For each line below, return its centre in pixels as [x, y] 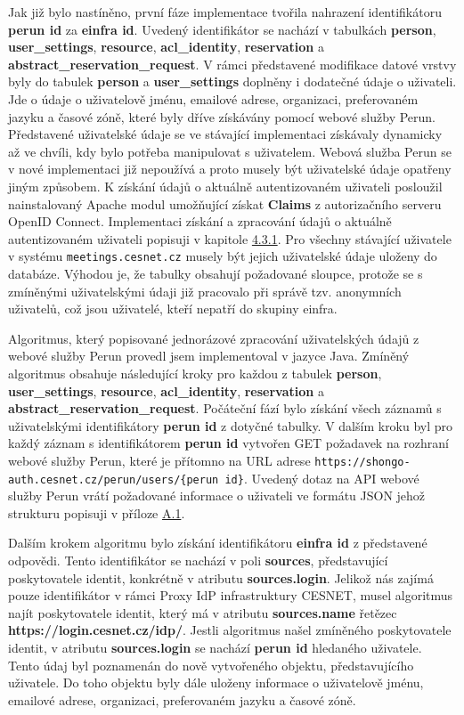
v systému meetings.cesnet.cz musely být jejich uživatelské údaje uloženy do [223, 256]
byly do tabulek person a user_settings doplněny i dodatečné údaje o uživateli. [232, 81]
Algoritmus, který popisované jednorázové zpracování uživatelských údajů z [214, 338]
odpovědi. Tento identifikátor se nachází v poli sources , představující [198, 560]
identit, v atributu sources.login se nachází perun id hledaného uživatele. [215, 647]
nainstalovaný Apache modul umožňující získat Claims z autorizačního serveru [225, 203]
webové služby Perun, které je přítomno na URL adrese [159, 460]
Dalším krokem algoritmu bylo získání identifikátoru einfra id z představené [218, 543]
